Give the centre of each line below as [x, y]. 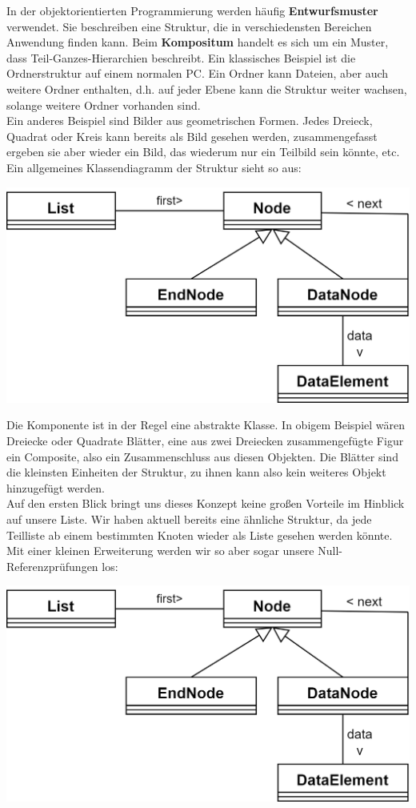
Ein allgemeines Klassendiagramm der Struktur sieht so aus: [154, 167]
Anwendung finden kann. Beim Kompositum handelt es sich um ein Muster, [198, 42]
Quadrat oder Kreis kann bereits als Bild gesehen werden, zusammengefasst [192, 136]
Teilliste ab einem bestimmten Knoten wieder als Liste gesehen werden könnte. [200, 535]
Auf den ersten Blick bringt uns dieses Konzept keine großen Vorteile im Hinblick [206, 503]
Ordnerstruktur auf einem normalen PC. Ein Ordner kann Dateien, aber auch [198, 73]
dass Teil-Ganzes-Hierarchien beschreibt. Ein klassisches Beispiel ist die [181, 57]
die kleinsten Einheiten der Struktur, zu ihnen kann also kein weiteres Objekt [196, 472]
